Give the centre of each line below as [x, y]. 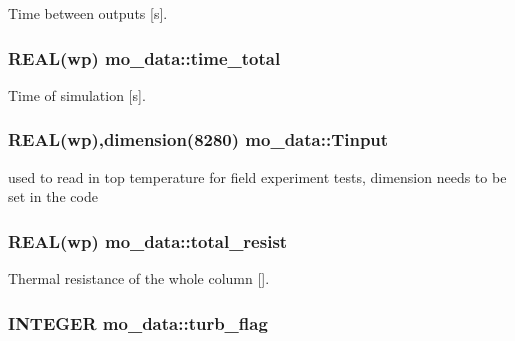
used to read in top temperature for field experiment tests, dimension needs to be [257, 176]
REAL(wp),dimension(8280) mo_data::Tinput [198, 139]
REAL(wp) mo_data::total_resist [148, 240]
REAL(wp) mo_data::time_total [144, 57]
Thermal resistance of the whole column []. [139, 278]
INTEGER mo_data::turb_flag [138, 322]
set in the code [53, 196]
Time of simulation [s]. [77, 94]
